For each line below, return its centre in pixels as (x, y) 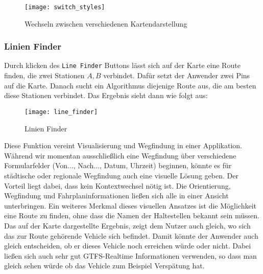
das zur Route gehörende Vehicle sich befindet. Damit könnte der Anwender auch (131, 235)
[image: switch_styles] (65, 7)
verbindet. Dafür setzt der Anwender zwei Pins (177, 75)
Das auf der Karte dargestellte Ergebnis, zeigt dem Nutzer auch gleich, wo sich (127, 225)
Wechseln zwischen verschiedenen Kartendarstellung (106, 23)
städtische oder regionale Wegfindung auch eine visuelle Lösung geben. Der (121, 175)
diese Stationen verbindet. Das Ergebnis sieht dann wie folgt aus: (106, 95)
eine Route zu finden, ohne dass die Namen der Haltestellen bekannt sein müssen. (132, 215)
